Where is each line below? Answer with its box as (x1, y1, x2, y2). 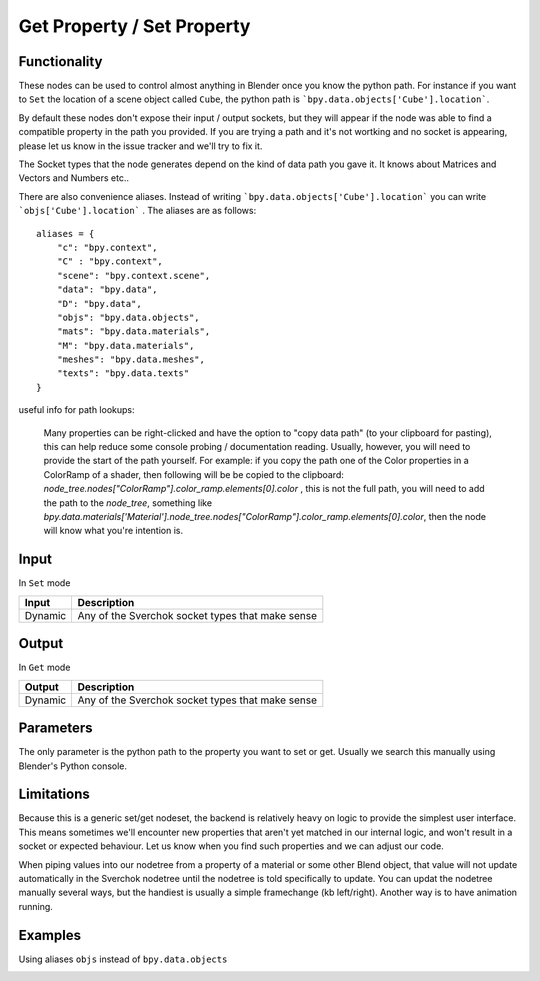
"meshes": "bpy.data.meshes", (56, 354, 205, 365)
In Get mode (18, 661, 71, 674)
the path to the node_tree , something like (43, 496, 213, 509)
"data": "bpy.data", (56, 284, 158, 295)
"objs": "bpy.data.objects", (56, 311, 200, 323)
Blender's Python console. (18, 760, 128, 772)
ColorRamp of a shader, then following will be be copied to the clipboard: (43, 468, 345, 480)
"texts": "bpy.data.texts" (56, 368, 190, 379)
